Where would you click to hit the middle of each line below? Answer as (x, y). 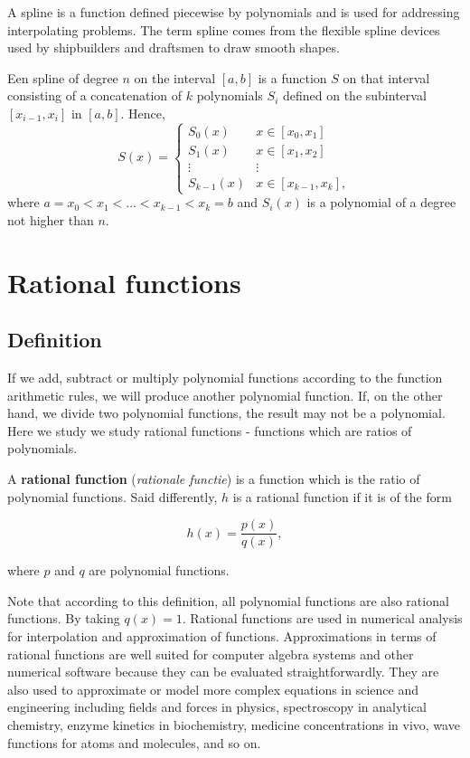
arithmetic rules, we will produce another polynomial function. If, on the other (225, 395)
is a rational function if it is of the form (342, 496)
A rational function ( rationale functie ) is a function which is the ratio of (214, 478)
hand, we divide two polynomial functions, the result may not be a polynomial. (226, 413)
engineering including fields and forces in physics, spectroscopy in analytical (217, 707)
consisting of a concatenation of (95, 95)
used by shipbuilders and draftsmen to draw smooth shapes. (174, 47)
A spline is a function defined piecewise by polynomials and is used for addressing (234, 12)
